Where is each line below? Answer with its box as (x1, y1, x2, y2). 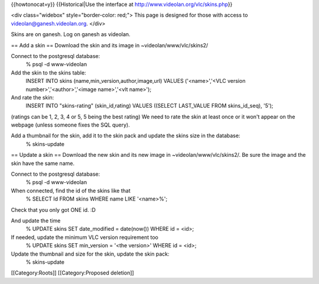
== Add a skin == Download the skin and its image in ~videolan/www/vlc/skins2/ (11, 41, 209, 49)
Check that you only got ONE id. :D (11, 206, 96, 213)
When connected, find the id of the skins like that (11, 187, 131, 194)
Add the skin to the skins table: (11, 69, 86, 76)
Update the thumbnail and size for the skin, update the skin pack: (11, 250, 170, 257)
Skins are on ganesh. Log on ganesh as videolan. (11, 31, 131, 38)
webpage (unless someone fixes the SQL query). (11, 121, 130, 128)
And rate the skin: (11, 93, 54, 101)
